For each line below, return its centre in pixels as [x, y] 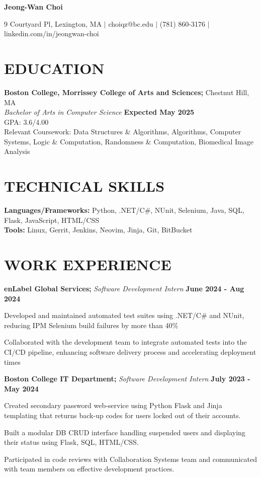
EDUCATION [54, 68]
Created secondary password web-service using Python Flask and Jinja [113, 405]
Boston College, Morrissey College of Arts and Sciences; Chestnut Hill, [127, 92]
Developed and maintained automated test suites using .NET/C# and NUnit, [124, 315]
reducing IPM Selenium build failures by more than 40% [91, 325]
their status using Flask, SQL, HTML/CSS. [71, 442]
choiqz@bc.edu [131, 23]
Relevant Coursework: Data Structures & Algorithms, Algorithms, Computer [123, 132]
